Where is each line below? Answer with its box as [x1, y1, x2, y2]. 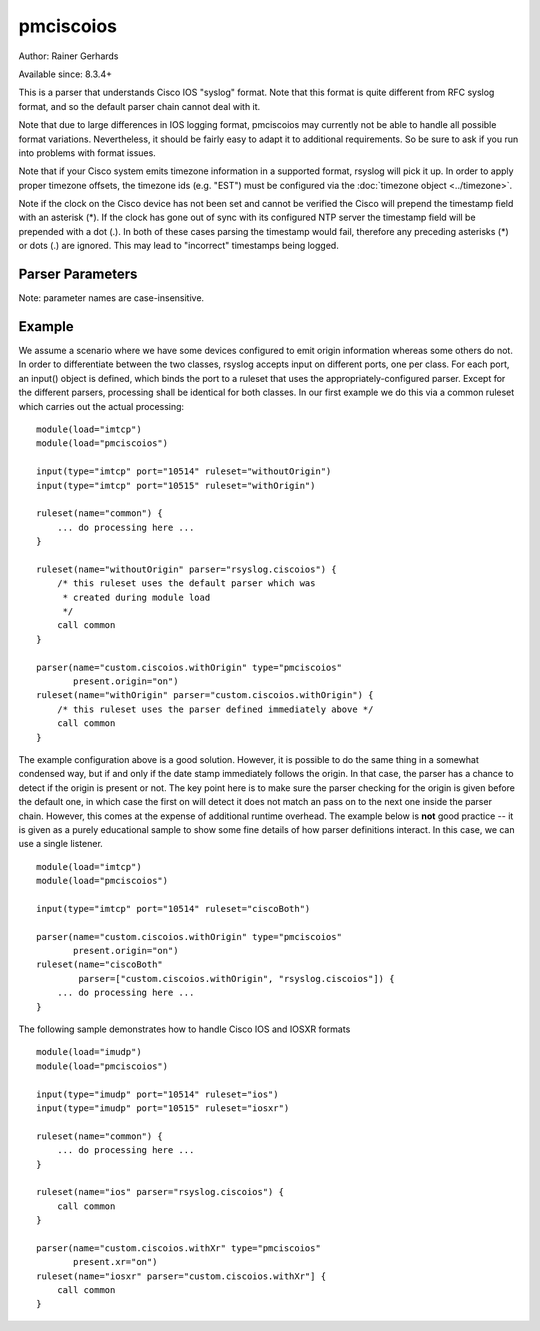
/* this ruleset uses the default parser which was [56, 578, 316, 589]
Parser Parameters [18, 266, 138, 283]
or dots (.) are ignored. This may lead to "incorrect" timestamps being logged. [18, 240, 339, 252]
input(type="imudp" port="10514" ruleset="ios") [36, 1088, 279, 1100]
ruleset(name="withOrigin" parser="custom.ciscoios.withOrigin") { [36, 690, 374, 701]
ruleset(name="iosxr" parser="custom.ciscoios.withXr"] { [36, 1270, 327, 1282]
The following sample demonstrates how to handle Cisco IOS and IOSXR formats [18, 1023, 351, 1035]
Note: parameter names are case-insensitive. [18, 292, 205, 304]
